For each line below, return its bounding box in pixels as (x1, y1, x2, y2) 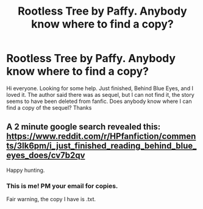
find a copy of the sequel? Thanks (6, 104, 92, 111)
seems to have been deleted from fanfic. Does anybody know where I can (6, 97, 192, 105)
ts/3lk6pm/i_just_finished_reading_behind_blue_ (6, 141, 197, 151)
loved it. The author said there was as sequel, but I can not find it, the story (6, 91, 195, 98)
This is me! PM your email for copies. (6, 182, 118, 190)
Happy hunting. (6, 166, 45, 174)
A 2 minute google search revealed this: (6, 122, 161, 132)
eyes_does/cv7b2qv (6, 151, 85, 161)
